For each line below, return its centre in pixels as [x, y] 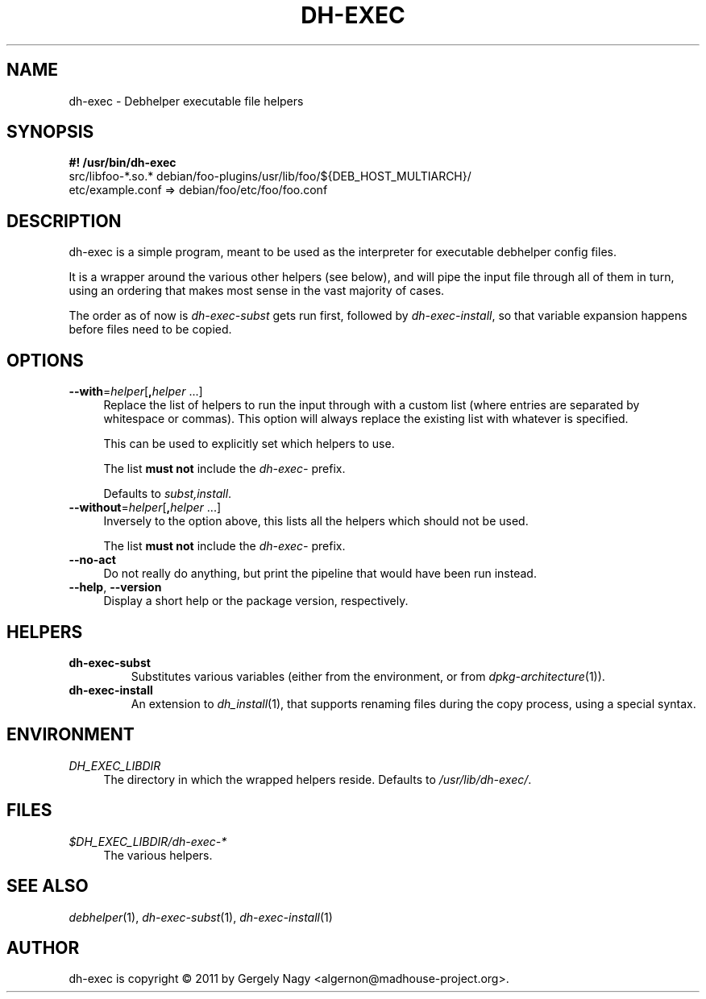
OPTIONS [45, 360]
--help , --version [115, 587]
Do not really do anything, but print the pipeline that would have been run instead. [320, 574]
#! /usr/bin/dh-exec [123, 163]
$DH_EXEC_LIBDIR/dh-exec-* [148, 841]
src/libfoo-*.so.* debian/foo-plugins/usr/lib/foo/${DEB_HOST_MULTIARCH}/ [270, 176]
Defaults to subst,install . [168, 494]
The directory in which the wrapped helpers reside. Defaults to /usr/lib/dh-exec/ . [318, 779]
